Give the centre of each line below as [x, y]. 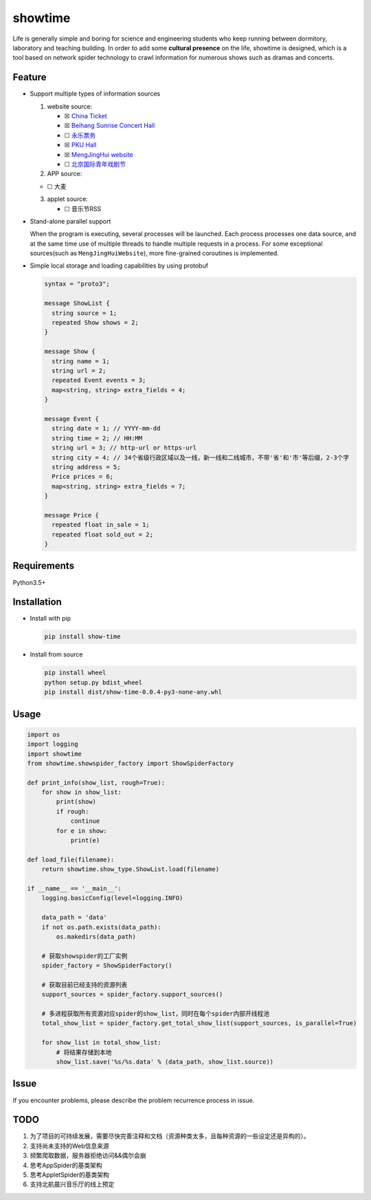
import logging [53, 744]
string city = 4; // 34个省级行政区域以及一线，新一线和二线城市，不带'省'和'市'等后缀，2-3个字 [201, 457]
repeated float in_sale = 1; [101, 525]
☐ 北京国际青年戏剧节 [95, 164]
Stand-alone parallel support [70, 221]
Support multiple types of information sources [95, 94]
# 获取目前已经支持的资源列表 [85, 985]
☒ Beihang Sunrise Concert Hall [110, 126]
